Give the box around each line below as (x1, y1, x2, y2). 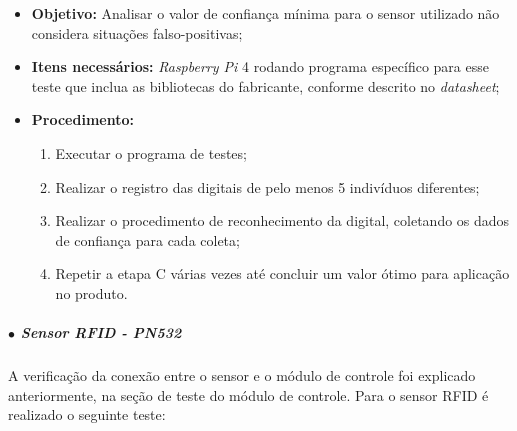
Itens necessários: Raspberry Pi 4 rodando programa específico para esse (31, 56, 489, 77)
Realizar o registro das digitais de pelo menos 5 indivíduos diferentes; (55, 176, 480, 197)
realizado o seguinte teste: (8, 404, 166, 425)
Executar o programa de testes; (55, 142, 247, 163)
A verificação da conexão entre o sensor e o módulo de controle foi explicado (8, 365, 476, 386)
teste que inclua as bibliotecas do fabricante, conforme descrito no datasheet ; (31, 75, 500, 96)
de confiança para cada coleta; (55, 229, 240, 250)
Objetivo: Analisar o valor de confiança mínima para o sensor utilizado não (31, 3, 500, 23)
